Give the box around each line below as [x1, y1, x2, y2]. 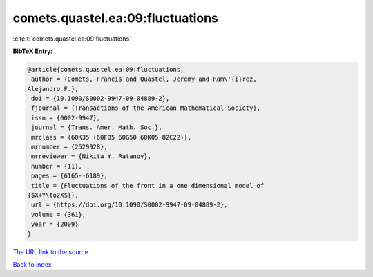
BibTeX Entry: [12, 47, 53, 55]
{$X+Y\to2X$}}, [27, 191, 79, 199]
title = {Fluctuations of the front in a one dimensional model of [31, 182, 265, 189]
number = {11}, [31, 162, 83, 170]
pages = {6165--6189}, [31, 172, 108, 180]
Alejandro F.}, [27, 85, 79, 93]
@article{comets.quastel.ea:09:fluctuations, [27, 66, 184, 73]
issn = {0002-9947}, [31, 114, 101, 122]
